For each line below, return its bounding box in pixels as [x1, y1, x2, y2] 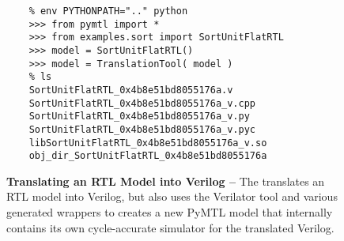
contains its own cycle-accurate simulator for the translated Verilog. [6, 219, 335, 235]
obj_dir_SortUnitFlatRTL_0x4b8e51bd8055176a [28, 150, 267, 162]
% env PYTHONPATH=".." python [28, 6, 188, 17]
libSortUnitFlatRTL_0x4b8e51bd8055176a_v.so [28, 137, 267, 149]
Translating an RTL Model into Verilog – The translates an [6, 172, 325, 189]
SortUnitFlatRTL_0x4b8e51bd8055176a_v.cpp [28, 97, 255, 109]
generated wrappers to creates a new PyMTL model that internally [6, 204, 333, 220]
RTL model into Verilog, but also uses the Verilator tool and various [6, 188, 338, 205]
